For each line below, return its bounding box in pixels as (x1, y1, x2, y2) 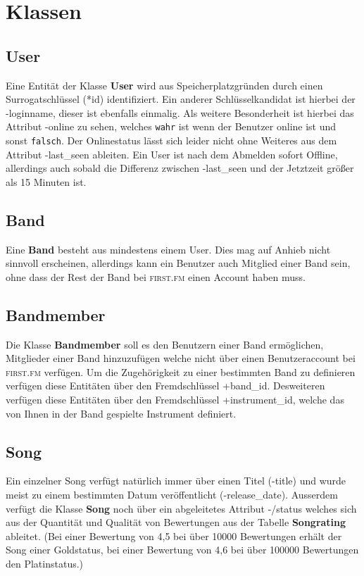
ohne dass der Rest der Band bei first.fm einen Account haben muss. (6, 269, 306, 284)
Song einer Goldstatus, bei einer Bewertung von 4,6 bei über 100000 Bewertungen (6, 542, 359, 557)
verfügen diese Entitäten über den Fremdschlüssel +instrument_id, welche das (6, 392, 344, 407)
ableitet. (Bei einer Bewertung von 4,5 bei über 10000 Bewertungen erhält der (6, 528, 342, 543)
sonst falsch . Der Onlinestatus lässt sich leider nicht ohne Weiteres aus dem (6, 133, 337, 148)
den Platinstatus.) (6, 556, 84, 570)
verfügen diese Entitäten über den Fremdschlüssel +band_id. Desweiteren (6, 378, 325, 393)
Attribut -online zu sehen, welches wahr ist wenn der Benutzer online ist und (6, 119, 337, 134)
